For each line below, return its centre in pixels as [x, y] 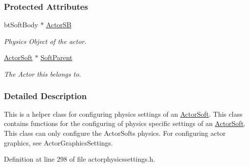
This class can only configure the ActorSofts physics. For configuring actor [115, 133]
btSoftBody [21, 25]
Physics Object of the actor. [45, 41]
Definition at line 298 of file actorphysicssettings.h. [80, 159]
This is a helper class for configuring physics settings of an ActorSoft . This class [123, 114]
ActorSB [59, 25]
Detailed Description [45, 95]
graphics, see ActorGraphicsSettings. [58, 142]
